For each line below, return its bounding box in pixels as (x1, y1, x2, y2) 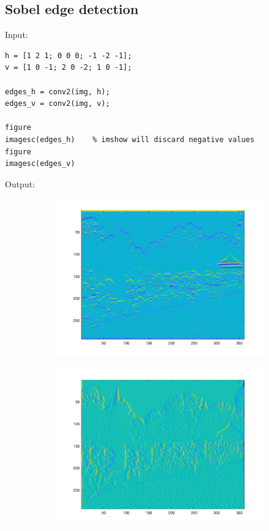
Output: (5, 177, 35, 190)
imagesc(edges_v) (5, 159, 75, 168)
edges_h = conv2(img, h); (5, 87, 110, 96)
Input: (5, 28, 28, 41)
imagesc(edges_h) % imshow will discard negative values (5, 135, 255, 144)
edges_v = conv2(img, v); (5, 99, 110, 108)
